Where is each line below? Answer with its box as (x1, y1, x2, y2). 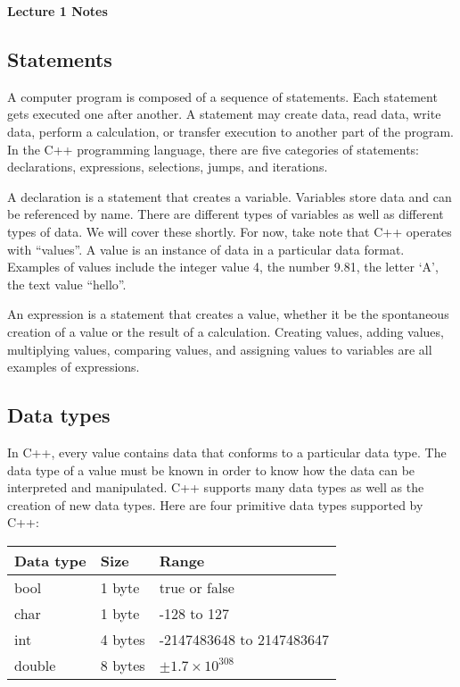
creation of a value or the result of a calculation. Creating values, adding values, (7, 322, 444, 340)
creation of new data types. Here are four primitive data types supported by (7, 495, 423, 514)
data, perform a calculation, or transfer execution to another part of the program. (7, 121, 454, 140)
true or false (159, 576, 234, 598)
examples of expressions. (7, 357, 140, 376)
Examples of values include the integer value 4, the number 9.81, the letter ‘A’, (7, 257, 439, 276)
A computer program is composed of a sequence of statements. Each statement (7, 87, 438, 105)
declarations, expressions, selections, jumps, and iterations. (7, 157, 328, 176)
